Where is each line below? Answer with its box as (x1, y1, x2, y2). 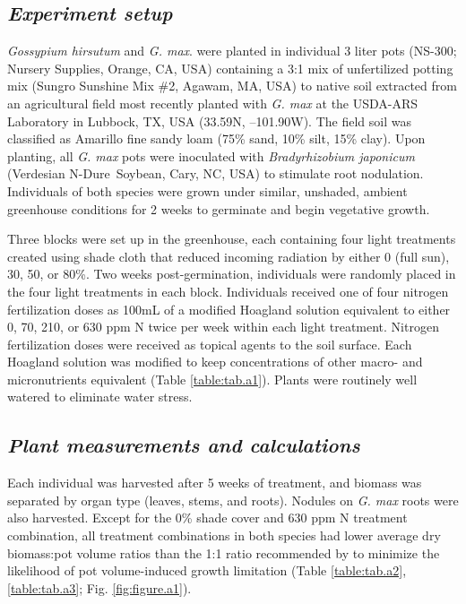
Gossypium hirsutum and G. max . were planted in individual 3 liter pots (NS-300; (7, 41, 457, 60)
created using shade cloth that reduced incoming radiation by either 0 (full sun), (7, 246, 450, 265)
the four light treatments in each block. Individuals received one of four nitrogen (7, 281, 449, 300)
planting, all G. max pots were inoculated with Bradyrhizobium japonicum (7, 146, 415, 165)
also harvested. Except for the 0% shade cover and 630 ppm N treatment (7, 508, 408, 527)
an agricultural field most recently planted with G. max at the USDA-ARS (7, 93, 419, 112)
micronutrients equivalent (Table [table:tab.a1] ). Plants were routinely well (7, 369, 418, 388)
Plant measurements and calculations (7, 431, 360, 459)
